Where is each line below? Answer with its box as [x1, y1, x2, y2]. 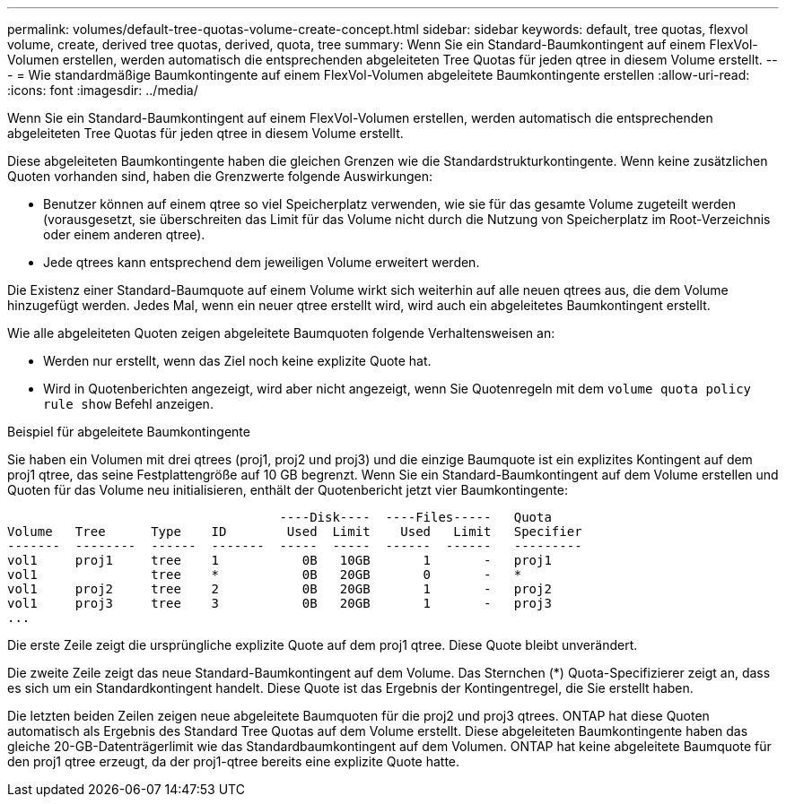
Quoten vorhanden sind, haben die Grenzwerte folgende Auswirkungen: [7, 169, 433, 184]
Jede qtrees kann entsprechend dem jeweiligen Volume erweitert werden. [43, 255, 480, 270]
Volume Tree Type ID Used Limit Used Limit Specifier [7, 524, 582, 539]
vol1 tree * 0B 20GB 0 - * [7, 567, 522, 582]
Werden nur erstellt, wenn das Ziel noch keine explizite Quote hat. [43, 353, 432, 368]
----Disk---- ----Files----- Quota [279, 510, 552, 524]
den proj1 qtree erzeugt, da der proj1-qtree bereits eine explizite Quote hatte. [7, 754, 460, 769]
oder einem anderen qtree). [43, 227, 205, 242]
